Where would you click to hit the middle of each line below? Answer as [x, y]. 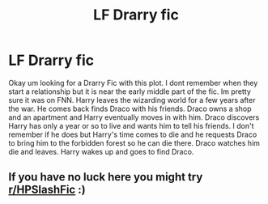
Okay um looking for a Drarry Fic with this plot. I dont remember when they [133, 83]
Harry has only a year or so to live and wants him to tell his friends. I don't [131, 125]
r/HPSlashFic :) [47, 190]
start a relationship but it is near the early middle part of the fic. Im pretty [130, 91]
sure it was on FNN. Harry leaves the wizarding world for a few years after [132, 100]
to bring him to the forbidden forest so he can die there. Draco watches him [134, 142]
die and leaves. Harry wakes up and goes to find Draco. [101, 151]
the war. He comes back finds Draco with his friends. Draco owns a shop [130, 108]
